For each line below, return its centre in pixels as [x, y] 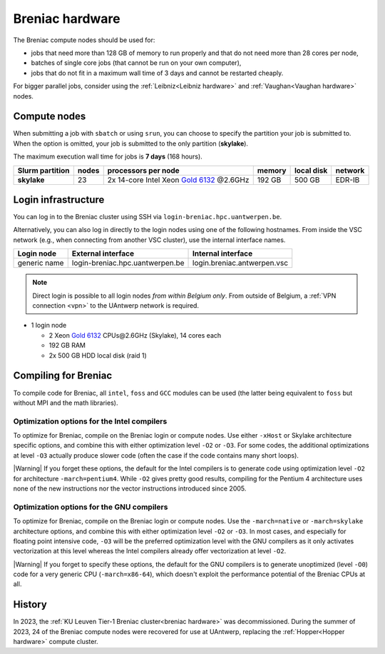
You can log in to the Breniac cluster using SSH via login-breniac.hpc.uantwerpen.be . [148, 217]
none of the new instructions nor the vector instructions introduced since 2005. [130, 488]
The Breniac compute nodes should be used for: [84, 40]
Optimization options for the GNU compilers [91, 507]
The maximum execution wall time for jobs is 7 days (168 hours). [108, 156]
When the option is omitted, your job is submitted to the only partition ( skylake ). [131, 144]
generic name [41, 263]
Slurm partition [44, 170]
